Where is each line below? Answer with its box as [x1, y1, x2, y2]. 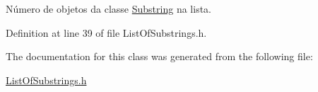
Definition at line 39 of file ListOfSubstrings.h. [6, 25, 207, 40]
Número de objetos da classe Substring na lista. [6, 1, 211, 16]
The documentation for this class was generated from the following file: [6, 49, 313, 64]
